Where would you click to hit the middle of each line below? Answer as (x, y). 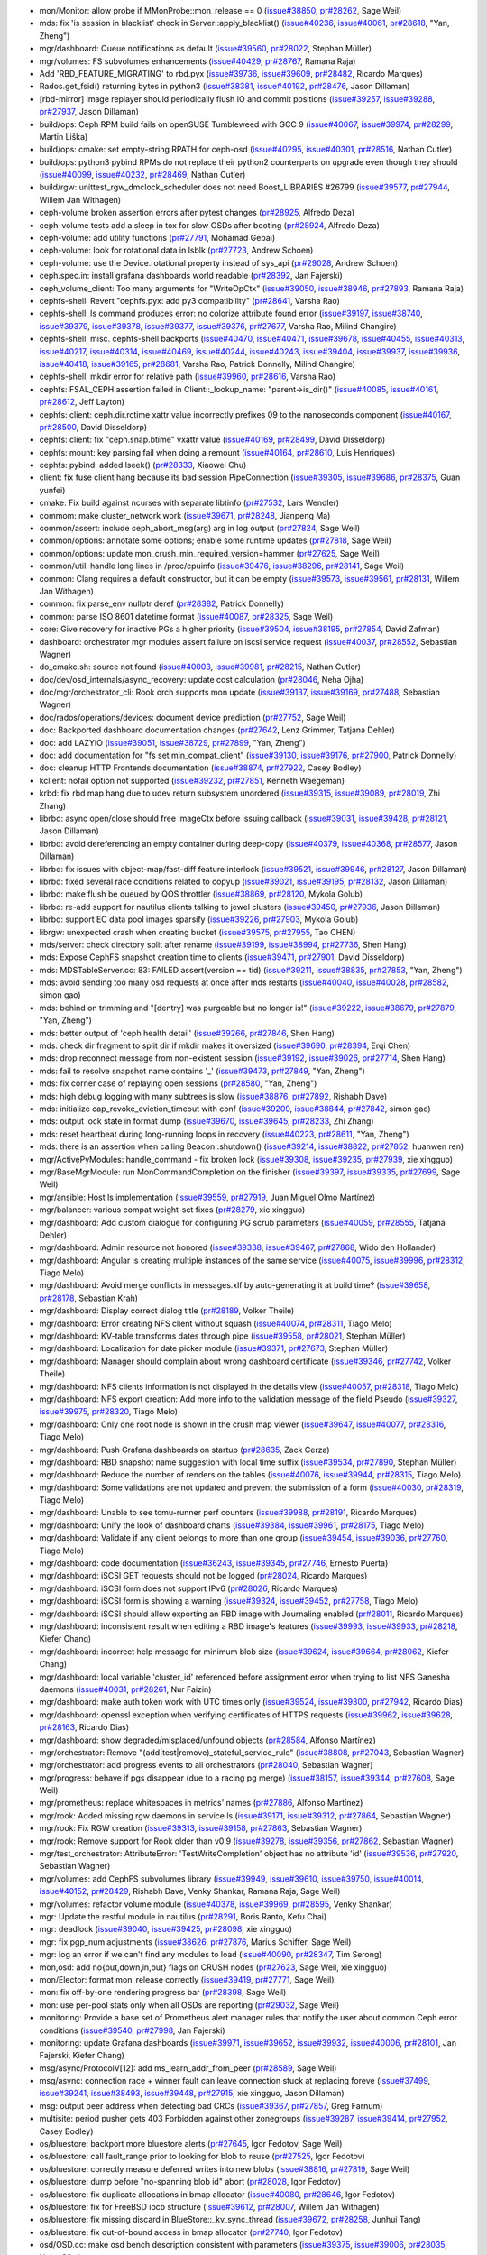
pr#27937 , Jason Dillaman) (89, 112)
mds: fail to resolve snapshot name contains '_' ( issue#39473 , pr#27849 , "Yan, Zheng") (202, 1071)
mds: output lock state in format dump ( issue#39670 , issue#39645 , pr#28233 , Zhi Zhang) (207, 1121)
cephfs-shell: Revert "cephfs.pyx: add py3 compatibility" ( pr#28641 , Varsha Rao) (189, 300)
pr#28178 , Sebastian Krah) (89, 1298)
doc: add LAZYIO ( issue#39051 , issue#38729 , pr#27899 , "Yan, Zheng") (172, 742)
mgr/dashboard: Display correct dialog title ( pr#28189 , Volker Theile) (167, 1311)
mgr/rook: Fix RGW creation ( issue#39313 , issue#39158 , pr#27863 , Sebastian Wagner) (201, 1828)
